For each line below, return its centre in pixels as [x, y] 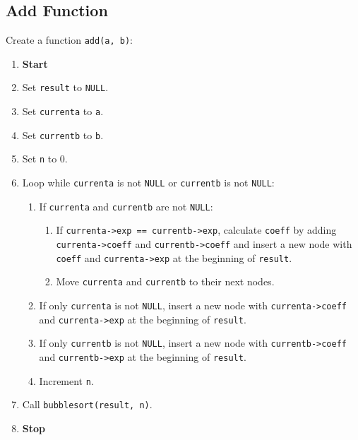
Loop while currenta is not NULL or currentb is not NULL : [148, 183]
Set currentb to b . [63, 135]
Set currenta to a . [63, 111]
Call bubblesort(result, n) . [87, 404]
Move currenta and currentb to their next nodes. [165, 281]
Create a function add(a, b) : [69, 40]
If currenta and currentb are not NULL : [126, 206]
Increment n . [66, 380]
